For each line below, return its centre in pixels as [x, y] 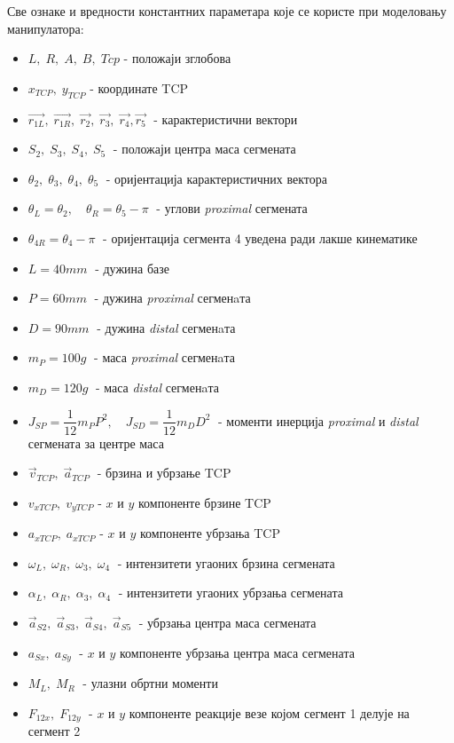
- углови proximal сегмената [232, 208]
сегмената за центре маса [96, 443]
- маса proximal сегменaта [165, 357]
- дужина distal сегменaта [166, 327]
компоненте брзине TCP [204, 502]
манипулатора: [46, 28]
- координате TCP [139, 87]
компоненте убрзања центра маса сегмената [237, 652]
